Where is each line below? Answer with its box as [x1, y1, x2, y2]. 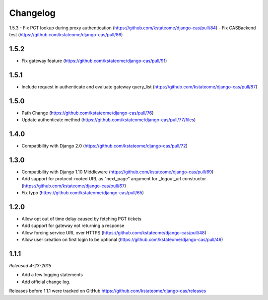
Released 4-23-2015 [9, 263, 52, 269]
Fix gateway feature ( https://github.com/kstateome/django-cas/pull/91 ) [21, 58, 167, 64]
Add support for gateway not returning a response [21, 223, 125, 228]
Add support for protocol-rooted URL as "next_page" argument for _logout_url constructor [21, 176, 206, 182]
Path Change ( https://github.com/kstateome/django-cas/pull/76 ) [21, 110, 154, 116]
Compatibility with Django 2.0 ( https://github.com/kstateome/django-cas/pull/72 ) [21, 143, 188, 149]
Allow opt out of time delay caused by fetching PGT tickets [21, 216, 141, 222]
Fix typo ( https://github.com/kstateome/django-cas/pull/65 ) [21, 190, 144, 196]
